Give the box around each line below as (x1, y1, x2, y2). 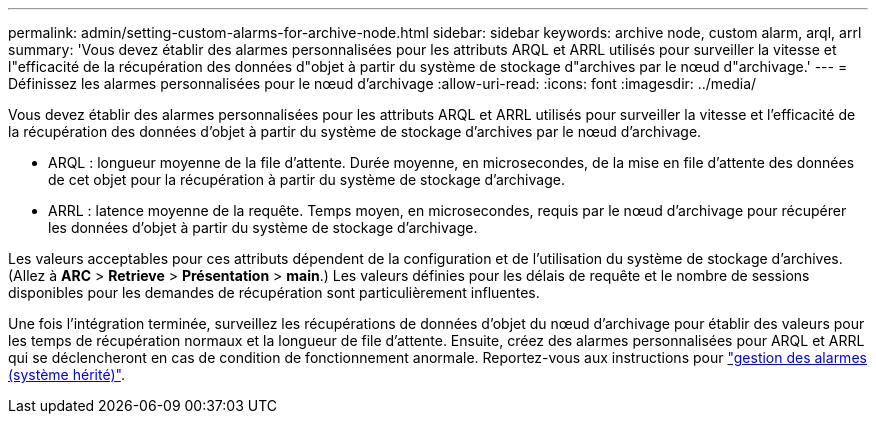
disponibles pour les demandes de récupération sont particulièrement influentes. (8, 284, 540, 301)
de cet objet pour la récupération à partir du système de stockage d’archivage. (48, 171, 565, 188)
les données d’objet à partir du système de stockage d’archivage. (48, 219, 478, 236)
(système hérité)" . (8, 366, 125, 383)
